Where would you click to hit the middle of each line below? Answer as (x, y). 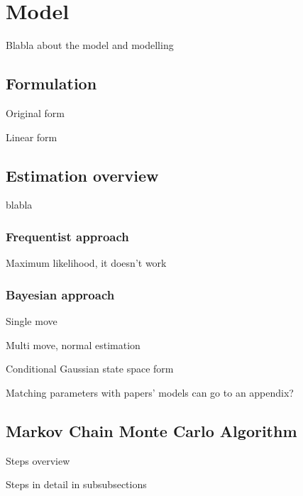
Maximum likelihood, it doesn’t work (86, 263)
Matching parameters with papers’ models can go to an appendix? (150, 392)
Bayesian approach (60, 294)
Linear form (32, 137)
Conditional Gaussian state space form (90, 369)
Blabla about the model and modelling (90, 45)
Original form (35, 112)
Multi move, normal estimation (73, 345)
